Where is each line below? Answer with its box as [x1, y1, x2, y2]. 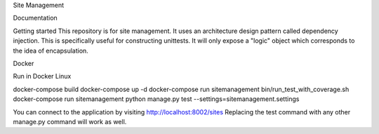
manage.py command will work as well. [13, 117, 127, 126]
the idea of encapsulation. [13, 46, 89, 55]
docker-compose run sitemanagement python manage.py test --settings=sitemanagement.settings [13, 95, 300, 103]
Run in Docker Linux [13, 72, 72, 81]
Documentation [13, 14, 58, 22]
